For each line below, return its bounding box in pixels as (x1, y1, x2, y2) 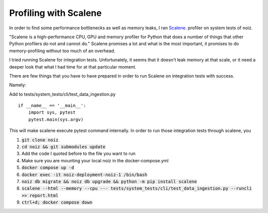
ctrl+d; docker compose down (21, 200, 93, 206)
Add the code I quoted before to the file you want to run (21, 150, 136, 156)
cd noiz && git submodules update (21, 144, 106, 150)
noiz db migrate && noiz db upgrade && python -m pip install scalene (21, 179, 197, 184)
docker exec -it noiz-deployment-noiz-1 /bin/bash (21, 172, 147, 177)
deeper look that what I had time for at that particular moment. (9, 64, 136, 70)
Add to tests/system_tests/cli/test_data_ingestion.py (9, 91, 116, 97)
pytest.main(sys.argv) (28, 117, 84, 122)
